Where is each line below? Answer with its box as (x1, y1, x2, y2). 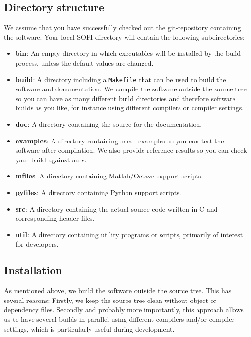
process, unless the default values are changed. (15, 57, 154, 68)
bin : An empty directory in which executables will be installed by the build (15, 48, 241, 58)
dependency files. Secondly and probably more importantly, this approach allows (4, 304, 244, 315)
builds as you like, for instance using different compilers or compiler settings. (15, 103, 244, 113)
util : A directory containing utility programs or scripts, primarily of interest (15, 229, 243, 239)
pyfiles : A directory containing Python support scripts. (15, 187, 181, 197)
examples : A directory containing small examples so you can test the (15, 135, 224, 145)
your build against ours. (15, 154, 87, 164)
